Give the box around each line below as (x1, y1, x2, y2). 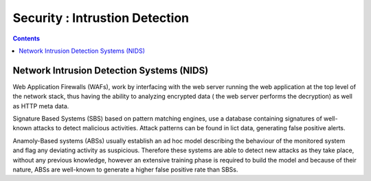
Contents (12, 34, 41, 43)
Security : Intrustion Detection (12, 10, 189, 25)
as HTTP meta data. (12, 101, 69, 110)
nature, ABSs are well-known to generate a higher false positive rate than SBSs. (12, 165, 238, 173)
